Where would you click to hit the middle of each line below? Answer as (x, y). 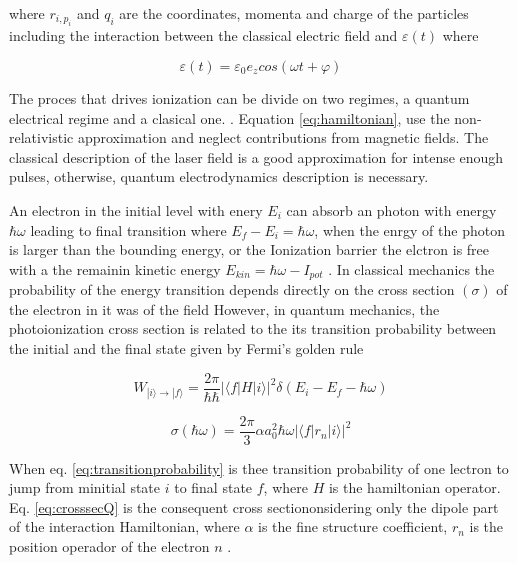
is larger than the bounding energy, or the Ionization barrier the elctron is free (249, 249)
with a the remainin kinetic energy (115, 268)
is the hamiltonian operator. (414, 487)
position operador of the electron (109, 546)
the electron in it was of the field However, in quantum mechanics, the (224, 308)
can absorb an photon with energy (391, 209)
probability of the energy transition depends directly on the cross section (232, 289)
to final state (213, 487)
